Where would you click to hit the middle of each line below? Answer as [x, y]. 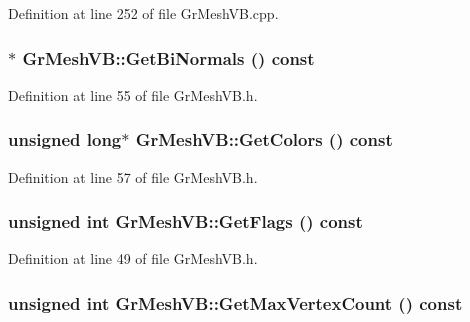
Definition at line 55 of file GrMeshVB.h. [133, 94]
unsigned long [65, 139]
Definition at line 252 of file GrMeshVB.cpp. [143, 13]
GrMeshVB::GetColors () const [264, 139]
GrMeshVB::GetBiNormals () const [168, 57]
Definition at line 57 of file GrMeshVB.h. [133, 176]
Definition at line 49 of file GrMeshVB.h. [133, 258]
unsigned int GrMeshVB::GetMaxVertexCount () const [235, 302]
